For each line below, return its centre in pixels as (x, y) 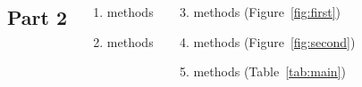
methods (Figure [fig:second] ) (274, 41)
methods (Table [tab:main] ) (269, 71)
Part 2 (38, 17)
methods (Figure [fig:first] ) (267, 12)
